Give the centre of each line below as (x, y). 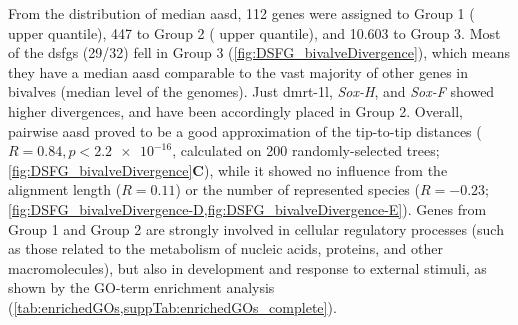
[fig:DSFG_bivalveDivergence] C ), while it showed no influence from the (228, 169)
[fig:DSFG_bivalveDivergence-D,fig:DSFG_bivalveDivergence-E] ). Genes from (247, 208)
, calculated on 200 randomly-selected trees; (306, 150)
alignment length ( (65, 189)
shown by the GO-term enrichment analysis (141, 287)
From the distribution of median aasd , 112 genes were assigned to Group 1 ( (241, 13)
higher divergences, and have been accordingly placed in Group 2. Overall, (236, 110)
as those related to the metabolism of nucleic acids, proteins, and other (225, 248)
